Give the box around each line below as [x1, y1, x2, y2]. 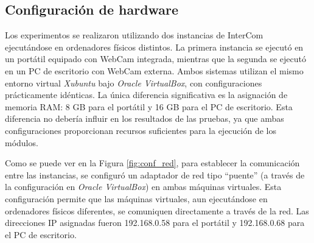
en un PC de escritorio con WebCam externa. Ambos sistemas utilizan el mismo [5, 64, 304, 77]
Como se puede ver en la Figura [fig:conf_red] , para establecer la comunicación [5, 157, 300, 169]
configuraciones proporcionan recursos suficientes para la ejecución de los [5, 124, 276, 136]
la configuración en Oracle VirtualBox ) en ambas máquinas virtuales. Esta [5, 180, 282, 193]
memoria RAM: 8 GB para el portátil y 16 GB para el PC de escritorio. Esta [5, 100, 293, 113]
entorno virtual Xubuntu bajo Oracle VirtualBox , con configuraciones [5, 76, 262, 89]
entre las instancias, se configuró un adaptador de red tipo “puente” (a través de [5, 168, 305, 181]
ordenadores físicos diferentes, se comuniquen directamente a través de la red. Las [5, 204, 309, 217]
